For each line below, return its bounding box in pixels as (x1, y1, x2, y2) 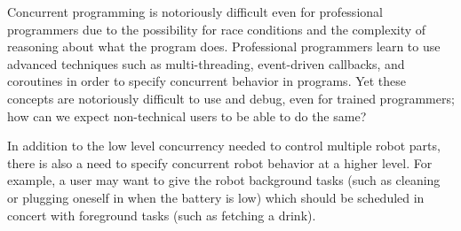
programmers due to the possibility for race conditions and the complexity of (7, 19, 426, 38)
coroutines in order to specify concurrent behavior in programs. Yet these (7, 72, 407, 90)
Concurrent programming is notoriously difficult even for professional (7, 3, 383, 20)
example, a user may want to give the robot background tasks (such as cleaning (7, 171, 441, 189)
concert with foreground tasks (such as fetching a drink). (7, 205, 316, 224)
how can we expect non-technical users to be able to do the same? (7, 106, 367, 125)
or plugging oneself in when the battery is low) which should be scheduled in (7, 188, 425, 206)
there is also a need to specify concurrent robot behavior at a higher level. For (7, 153, 433, 172)
